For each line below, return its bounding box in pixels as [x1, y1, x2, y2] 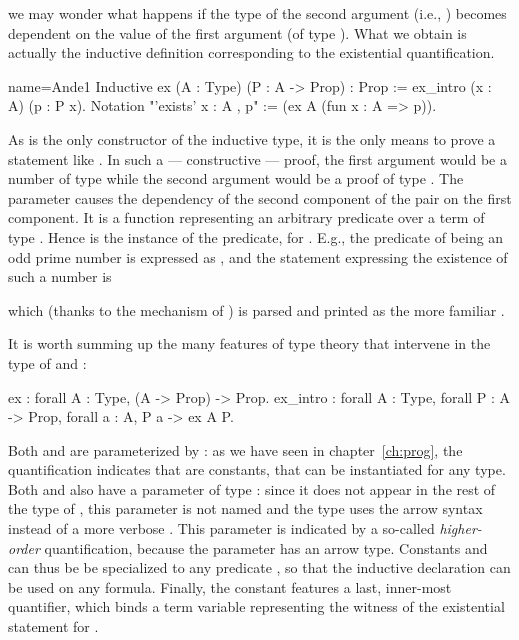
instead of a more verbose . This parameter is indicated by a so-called [8, 518, 435, 539]
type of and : [8, 352, 87, 373]
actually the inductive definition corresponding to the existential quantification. [8, 42, 495, 63]
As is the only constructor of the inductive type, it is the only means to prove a [8, 128, 496, 149]
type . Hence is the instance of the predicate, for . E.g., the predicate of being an [8, 226, 504, 247]
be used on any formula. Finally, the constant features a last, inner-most [8, 576, 452, 597]
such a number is [8, 266, 112, 287]
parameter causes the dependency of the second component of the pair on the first [8, 187, 512, 208]
